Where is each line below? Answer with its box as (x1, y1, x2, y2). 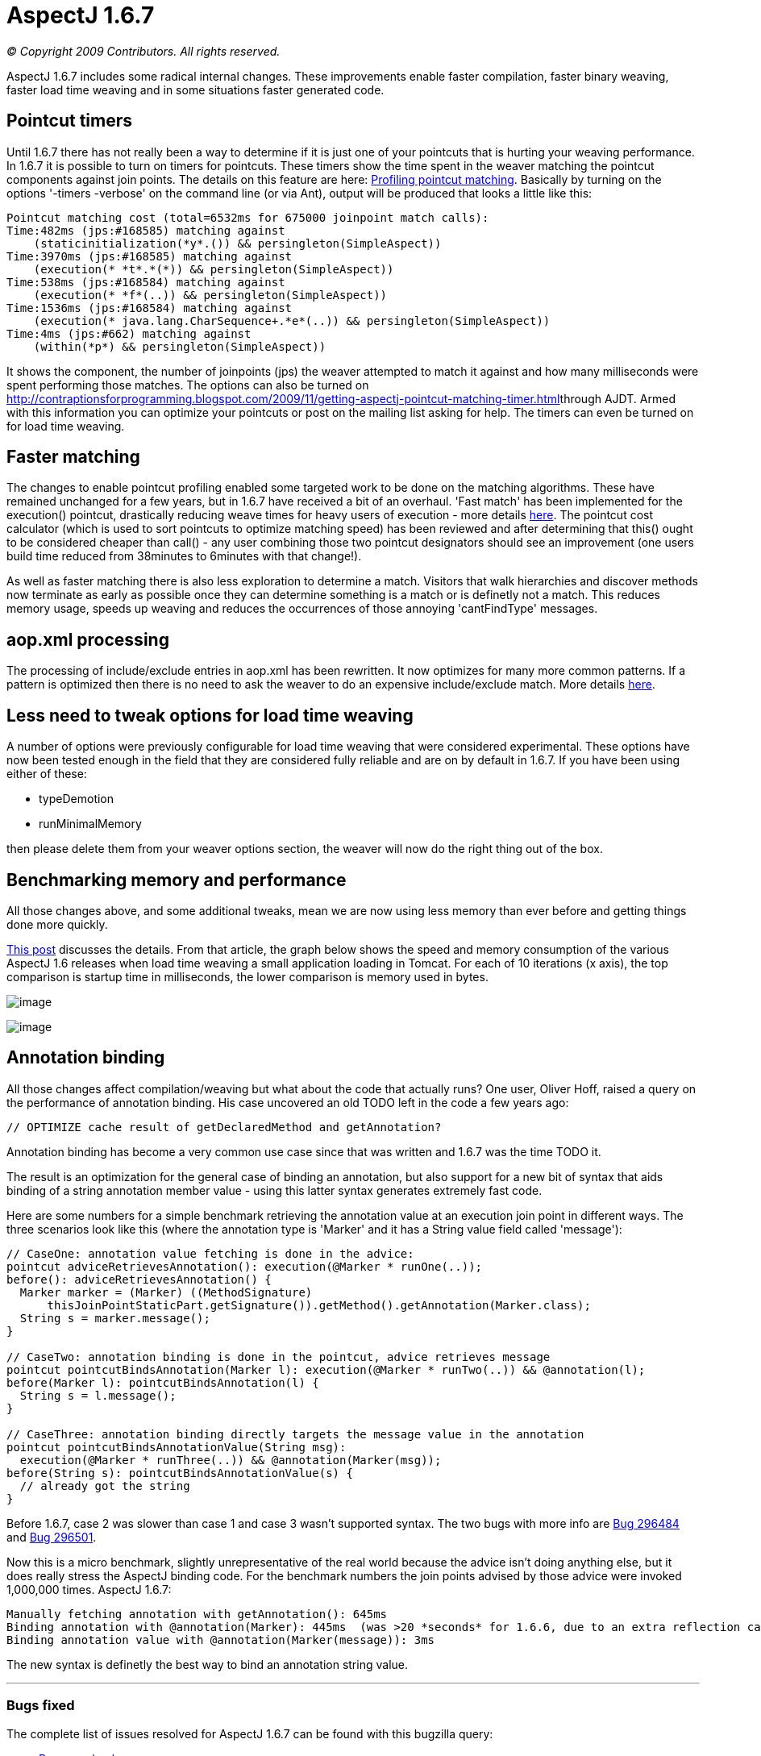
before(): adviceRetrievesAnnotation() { (6, 1272, 272, 1286)
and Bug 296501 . (6, 1529, 97, 1544)
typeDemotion (39, 792, 114, 806)
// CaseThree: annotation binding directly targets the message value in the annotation (6, 1427, 584, 1441)
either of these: (6, 767, 87, 781)
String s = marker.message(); (19, 1311, 210, 1325)
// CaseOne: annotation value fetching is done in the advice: (6, 1246, 414, 1260)
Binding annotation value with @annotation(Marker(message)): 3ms (6, 1633, 435, 1646)
